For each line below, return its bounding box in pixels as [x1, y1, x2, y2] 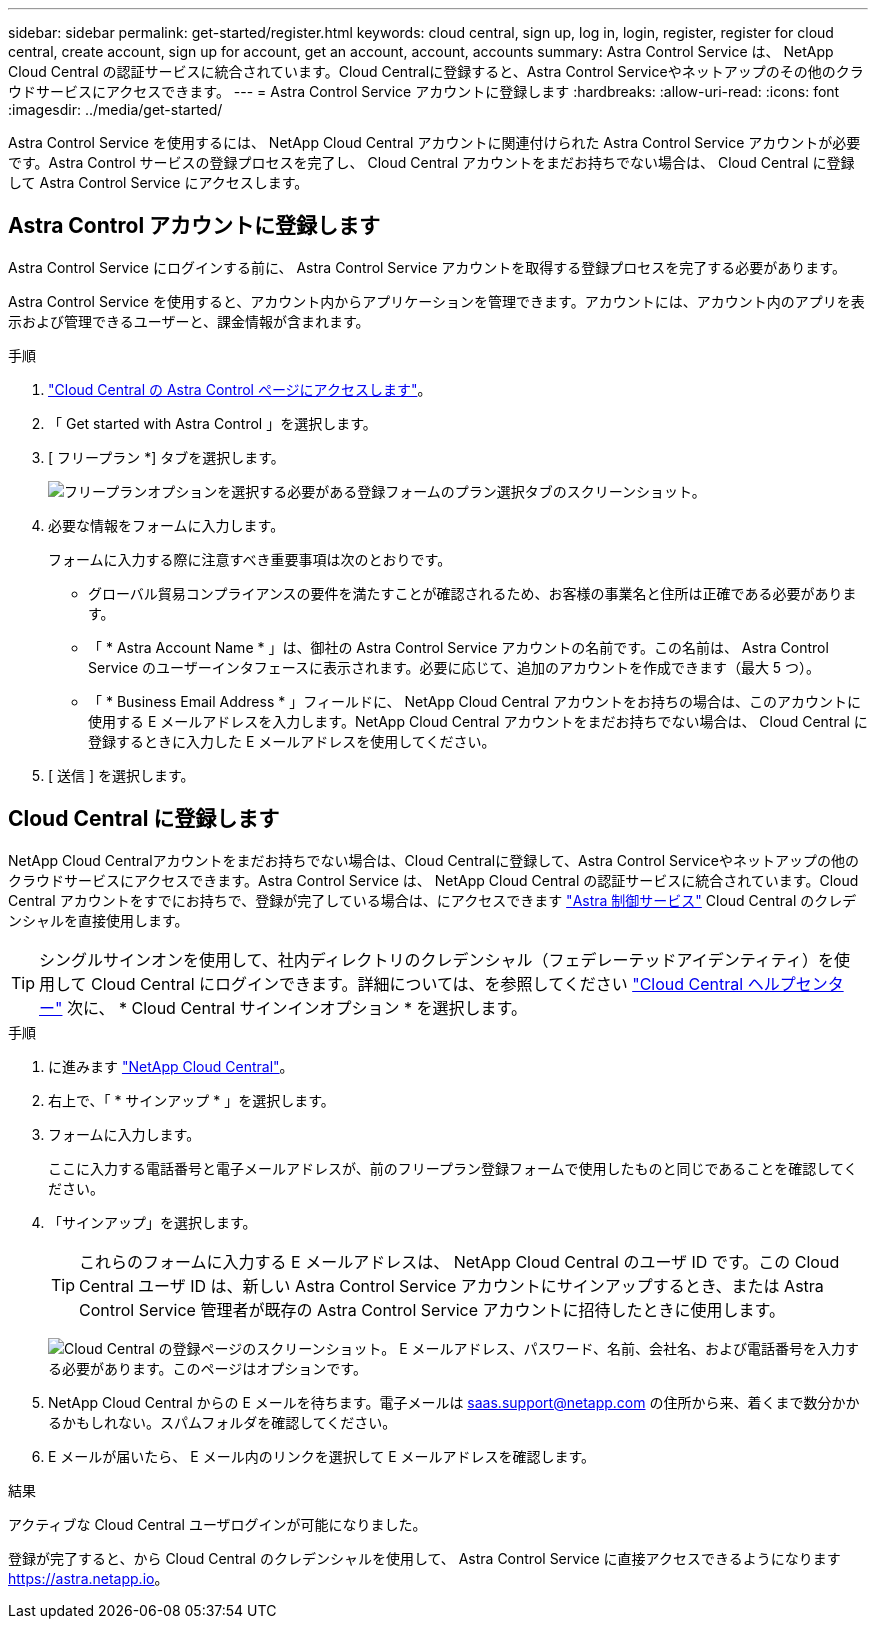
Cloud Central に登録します [8, 806, 280, 832]
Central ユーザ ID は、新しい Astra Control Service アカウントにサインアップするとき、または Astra [79, 1275, 824, 1296]
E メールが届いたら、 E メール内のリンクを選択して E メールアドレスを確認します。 [48, 1447, 596, 1465]
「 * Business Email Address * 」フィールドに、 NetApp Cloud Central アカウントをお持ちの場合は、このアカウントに [88, 692, 861, 710]
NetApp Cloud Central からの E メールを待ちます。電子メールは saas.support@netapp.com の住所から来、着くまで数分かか [48, 1393, 860, 1411]
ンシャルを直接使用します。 [8, 911, 189, 929]
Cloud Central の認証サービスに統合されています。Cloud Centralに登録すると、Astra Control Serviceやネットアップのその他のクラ [8, 63, 864, 80]
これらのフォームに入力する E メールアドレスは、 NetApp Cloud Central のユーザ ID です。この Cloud [79, 1251, 840, 1272]
